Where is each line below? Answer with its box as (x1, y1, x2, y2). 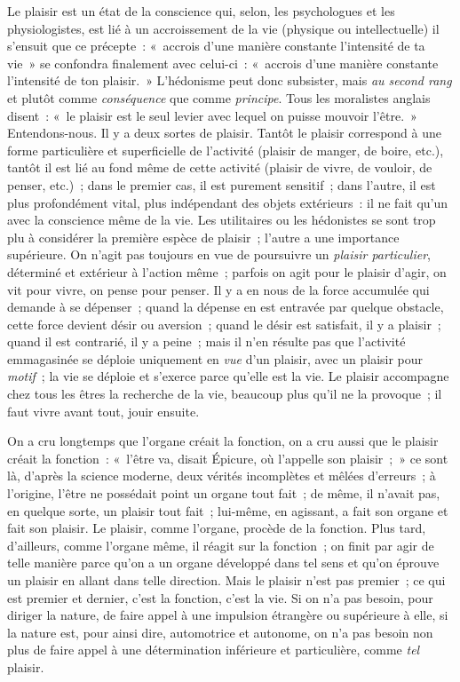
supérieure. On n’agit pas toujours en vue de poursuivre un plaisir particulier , (7, 245, 431, 264)
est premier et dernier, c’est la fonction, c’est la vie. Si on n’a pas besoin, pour (7, 588, 433, 607)
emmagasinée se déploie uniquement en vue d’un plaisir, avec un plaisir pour (7, 349, 424, 368)
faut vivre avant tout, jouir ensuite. (7, 401, 200, 420)
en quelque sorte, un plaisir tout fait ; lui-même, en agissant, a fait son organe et (7, 501, 448, 519)
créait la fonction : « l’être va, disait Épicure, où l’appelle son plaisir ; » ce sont (7, 448, 448, 467)
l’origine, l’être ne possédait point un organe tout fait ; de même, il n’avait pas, (7, 484, 440, 503)
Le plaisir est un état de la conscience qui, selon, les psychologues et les (7, 2, 395, 20)
